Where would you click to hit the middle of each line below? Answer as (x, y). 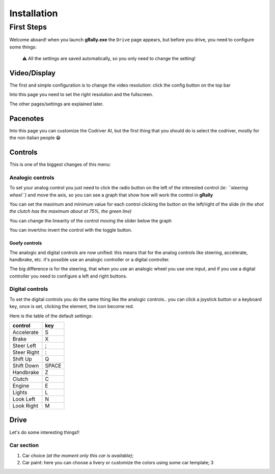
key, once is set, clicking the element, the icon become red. (72, 306)
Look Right (25, 406)
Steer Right (26, 352)
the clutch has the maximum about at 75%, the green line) (71, 211)
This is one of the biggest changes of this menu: (60, 164)
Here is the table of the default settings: (51, 316)
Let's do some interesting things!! (45, 432)
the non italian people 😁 (35, 138)
